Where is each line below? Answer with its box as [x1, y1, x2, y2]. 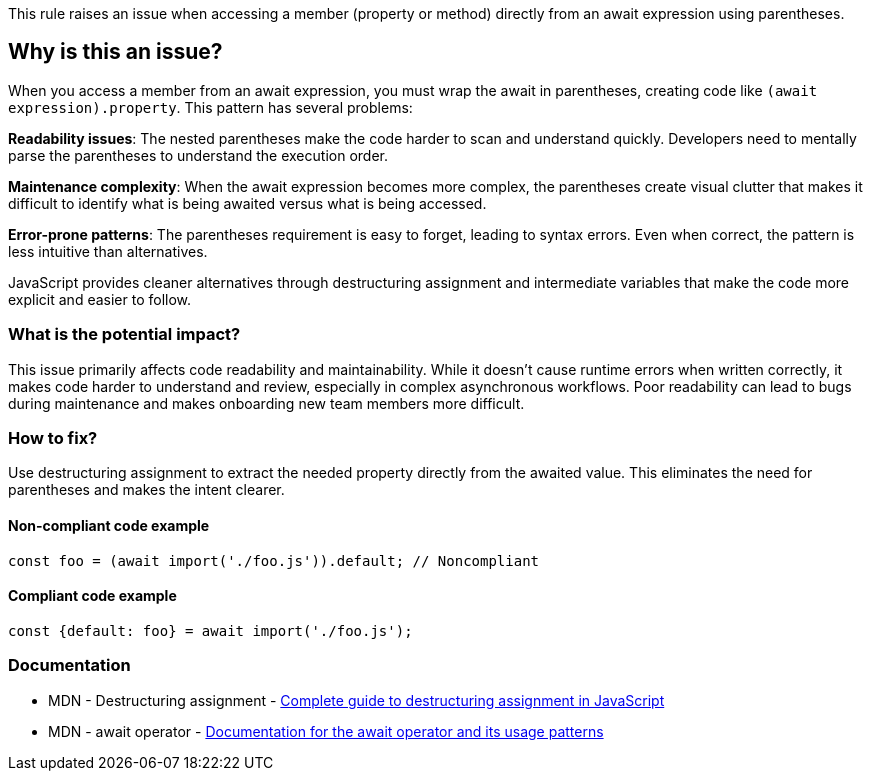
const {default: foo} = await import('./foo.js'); [8, 622, 413, 639]
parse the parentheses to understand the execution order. [8, 146, 388, 164]
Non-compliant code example [8, 516, 210, 534]
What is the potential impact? [8, 324, 241, 345]
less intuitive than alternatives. [8, 242, 208, 260]
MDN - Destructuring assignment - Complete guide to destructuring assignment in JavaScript [48, 691, 665, 709]
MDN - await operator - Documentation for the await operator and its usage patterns [48, 722, 604, 740]
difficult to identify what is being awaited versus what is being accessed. [8, 194, 487, 212]
